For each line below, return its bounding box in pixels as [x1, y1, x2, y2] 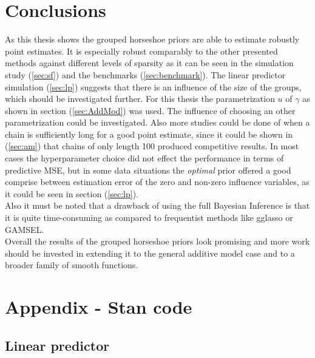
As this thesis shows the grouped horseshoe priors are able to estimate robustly [5, 33, 300, 46]
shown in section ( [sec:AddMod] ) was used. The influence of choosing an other [5, 104, 296, 117]
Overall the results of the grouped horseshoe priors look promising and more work [5, 235, 310, 248]
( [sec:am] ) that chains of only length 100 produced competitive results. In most [5, 140, 299, 152]
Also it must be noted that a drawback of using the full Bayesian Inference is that [5, 199, 310, 212]
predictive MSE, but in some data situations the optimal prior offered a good [5, 163, 291, 176]
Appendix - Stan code [5, 294, 192, 319]
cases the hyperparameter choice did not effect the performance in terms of [5, 152, 284, 164]
